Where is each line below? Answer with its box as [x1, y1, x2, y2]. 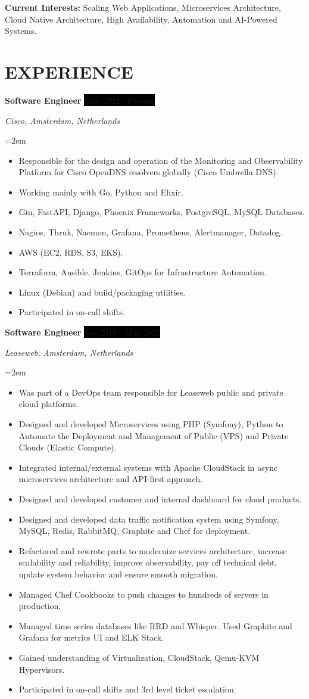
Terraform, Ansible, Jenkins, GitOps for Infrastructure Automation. [18, 266, 267, 278]
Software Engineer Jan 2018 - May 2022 [5, 326, 161, 338]
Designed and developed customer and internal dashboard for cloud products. [18, 492, 302, 505]
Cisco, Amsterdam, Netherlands [5, 114, 120, 126]
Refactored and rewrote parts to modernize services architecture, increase [18, 544, 287, 557]
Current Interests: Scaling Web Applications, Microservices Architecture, [5, 1, 281, 13]
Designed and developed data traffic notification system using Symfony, [18, 512, 279, 525]
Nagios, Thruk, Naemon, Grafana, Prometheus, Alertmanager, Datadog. [18, 226, 283, 238]
